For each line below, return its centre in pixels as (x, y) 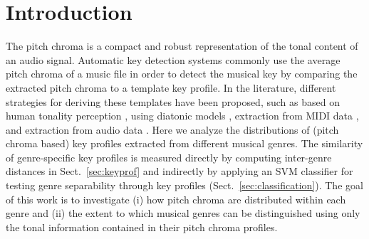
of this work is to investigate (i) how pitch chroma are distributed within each (176, 199)
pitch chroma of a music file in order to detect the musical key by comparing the (182, 74)
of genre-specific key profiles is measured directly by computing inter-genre (169, 157)
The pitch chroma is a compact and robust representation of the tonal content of (182, 46)
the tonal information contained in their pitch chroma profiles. (142, 227)
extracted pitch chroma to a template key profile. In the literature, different (171, 87)
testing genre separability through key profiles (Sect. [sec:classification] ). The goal (184, 185)
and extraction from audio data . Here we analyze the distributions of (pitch (172, 129)
